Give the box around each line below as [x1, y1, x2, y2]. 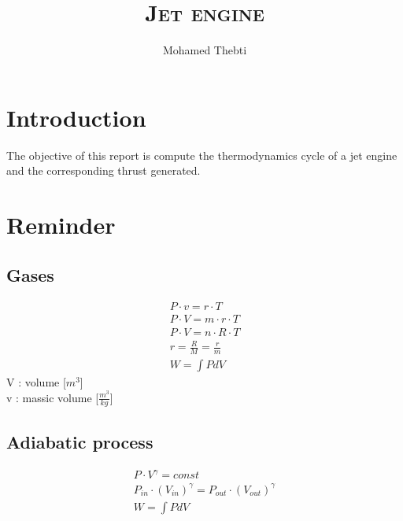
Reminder [6, 209, 116, 241]
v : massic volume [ [6, 389, 99, 405]
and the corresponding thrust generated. [6, 162, 201, 179]
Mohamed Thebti [162, 42, 247, 58]
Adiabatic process [6, 429, 153, 453]
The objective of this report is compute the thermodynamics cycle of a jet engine [6, 146, 397, 163]
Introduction [6, 101, 146, 133]
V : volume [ [6, 373, 66, 390]
